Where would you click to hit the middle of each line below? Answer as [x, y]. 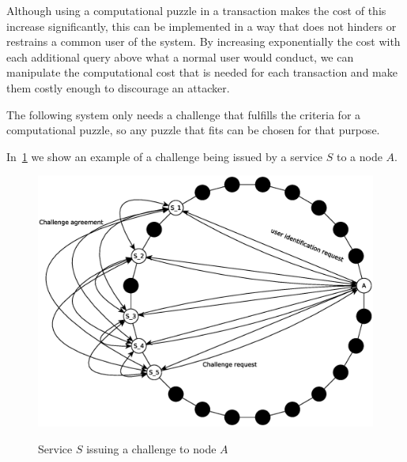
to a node [359, 156]
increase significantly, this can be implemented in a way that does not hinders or [202, 26]
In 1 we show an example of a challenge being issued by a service [165, 156]
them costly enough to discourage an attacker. [118, 87]
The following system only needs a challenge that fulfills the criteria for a [184, 114]
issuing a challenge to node [151, 448]
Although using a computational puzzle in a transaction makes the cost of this [196, 10]
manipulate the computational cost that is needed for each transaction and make [202, 72]
